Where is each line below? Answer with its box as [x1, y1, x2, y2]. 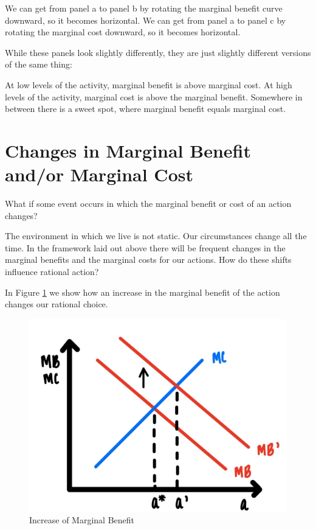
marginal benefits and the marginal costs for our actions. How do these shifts [5, 253, 292, 266]
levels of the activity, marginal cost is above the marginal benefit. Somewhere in [5, 90, 303, 103]
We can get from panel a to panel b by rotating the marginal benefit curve [5, 2, 283, 14]
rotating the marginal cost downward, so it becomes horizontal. [5, 26, 241, 38]
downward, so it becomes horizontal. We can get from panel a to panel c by [5, 13, 286, 26]
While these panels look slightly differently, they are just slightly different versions [5, 46, 311, 58]
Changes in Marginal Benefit [5, 138, 251, 162]
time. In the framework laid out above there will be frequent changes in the [5, 241, 286, 254]
